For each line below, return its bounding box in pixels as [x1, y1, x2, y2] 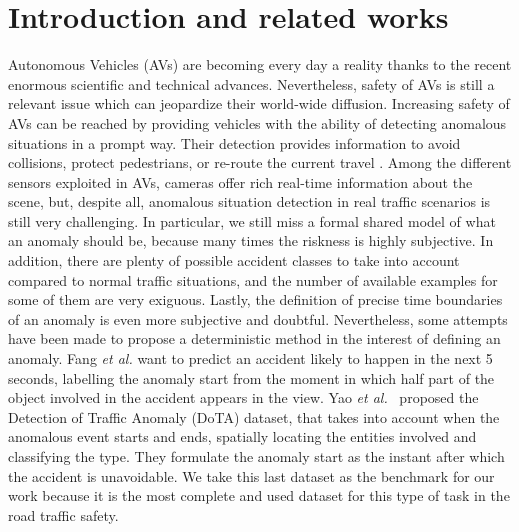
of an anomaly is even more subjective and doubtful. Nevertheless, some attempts [8, 308, 508, 329]
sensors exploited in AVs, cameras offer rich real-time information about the [8, 171, 473, 192]
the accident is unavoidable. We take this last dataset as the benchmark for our [8, 465, 495, 486]
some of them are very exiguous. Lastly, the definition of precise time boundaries [8, 289, 503, 310]
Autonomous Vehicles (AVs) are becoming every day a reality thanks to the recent [8, 54, 512, 75]
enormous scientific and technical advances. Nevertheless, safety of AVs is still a [8, 73, 495, 94]
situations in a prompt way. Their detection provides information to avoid [8, 132, 461, 153]
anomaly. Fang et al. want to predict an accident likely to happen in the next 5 [8, 348, 493, 369]
